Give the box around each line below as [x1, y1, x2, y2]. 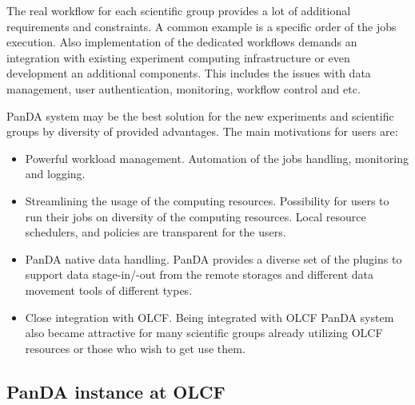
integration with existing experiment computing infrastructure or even [6, 49, 350, 66]
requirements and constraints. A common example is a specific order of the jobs [6, 18, 397, 34]
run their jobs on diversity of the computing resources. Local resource [25, 208, 366, 224]
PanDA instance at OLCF [6, 379, 225, 403]
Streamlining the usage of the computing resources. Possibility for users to [25, 192, 389, 208]
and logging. [25, 165, 86, 182]
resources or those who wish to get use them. [25, 339, 245, 356]
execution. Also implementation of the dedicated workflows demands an [6, 34, 357, 50]
